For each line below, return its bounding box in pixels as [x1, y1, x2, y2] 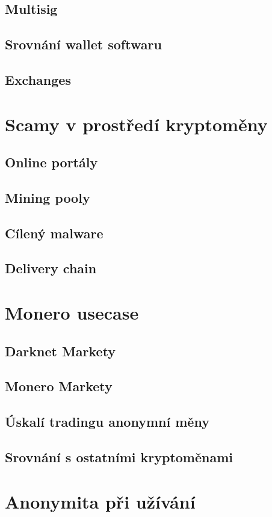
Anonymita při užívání [5, 489, 196, 513]
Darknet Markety [5, 341, 116, 360]
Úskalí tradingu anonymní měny [5, 412, 209, 431]
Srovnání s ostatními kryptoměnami [5, 447, 233, 466]
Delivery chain [5, 259, 97, 277]
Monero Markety [5, 377, 113, 395]
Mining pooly [5, 188, 90, 206]
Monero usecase [5, 300, 139, 325]
